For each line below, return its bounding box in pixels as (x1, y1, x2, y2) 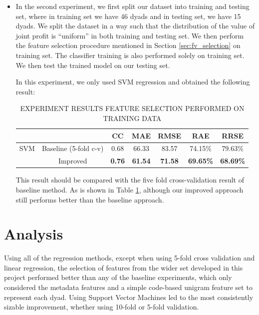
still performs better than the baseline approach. (15, 194, 164, 204)
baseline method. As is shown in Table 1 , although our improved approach (15, 184, 244, 194)
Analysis (4, 223, 63, 244)
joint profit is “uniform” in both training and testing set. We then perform (15, 30, 244, 40)
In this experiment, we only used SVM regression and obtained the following (15, 76, 250, 87)
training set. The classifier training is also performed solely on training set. (15, 49, 245, 60)
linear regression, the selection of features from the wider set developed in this (4, 262, 243, 272)
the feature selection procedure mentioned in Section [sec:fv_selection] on (15, 40, 241, 50)
